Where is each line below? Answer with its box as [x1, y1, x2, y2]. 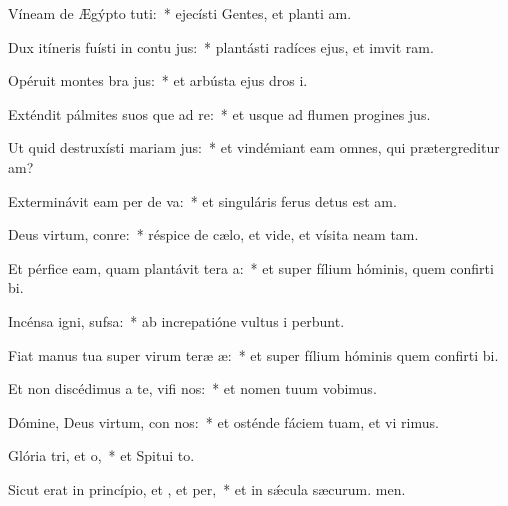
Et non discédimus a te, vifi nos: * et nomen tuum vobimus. [8, 378, 377, 399]
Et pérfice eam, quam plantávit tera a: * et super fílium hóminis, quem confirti [8, 257, 494, 278]
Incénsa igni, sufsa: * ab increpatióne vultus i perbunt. [8, 310, 345, 331]
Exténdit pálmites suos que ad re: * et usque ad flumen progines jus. [8, 103, 431, 124]
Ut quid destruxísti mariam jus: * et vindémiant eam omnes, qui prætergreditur [8, 137, 500, 158]
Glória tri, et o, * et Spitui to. [8, 445, 195, 466]
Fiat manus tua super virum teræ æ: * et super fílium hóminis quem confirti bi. [8, 344, 499, 365]
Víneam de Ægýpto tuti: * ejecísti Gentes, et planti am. [8, 3, 352, 23]
